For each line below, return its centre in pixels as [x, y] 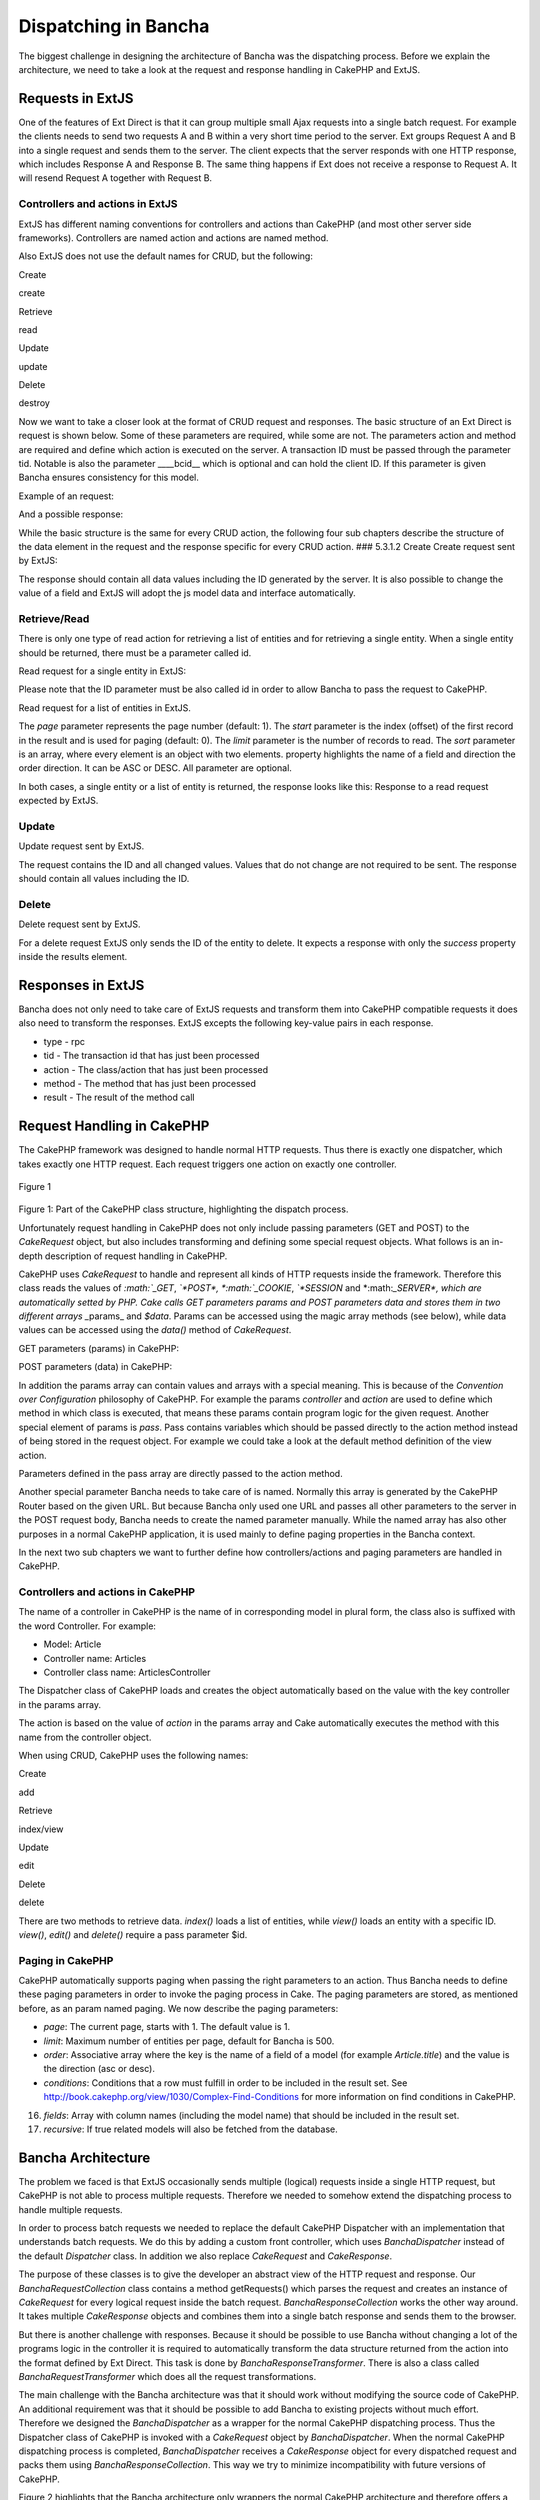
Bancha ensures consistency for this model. [109, 477]
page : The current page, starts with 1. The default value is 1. [166, 2027]
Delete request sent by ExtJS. [79, 924]
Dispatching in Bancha [114, 26]
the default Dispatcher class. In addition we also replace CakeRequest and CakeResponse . [205, 2256]
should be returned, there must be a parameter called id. [135, 652]
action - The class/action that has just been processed [156, 1069]
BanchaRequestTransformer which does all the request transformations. [167, 2376]
